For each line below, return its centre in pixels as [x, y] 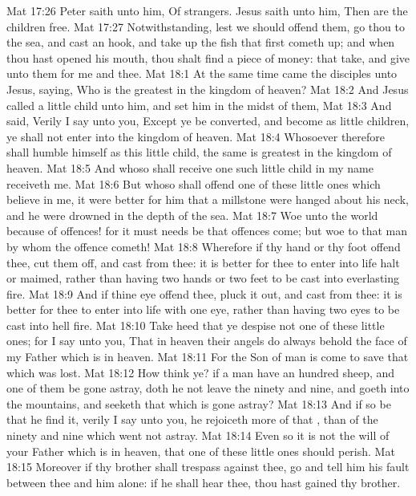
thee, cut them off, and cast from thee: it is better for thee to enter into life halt [203, 262]
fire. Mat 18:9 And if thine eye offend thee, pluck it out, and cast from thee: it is [204, 293]
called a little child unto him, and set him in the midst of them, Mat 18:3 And [199, 105]
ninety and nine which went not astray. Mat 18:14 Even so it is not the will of [198, 435]
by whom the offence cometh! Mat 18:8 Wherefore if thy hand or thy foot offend [204, 246]
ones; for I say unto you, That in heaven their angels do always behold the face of [207, 341]
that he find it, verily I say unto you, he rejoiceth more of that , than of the [192, 419]
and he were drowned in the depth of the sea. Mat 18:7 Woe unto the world [192, 215]
